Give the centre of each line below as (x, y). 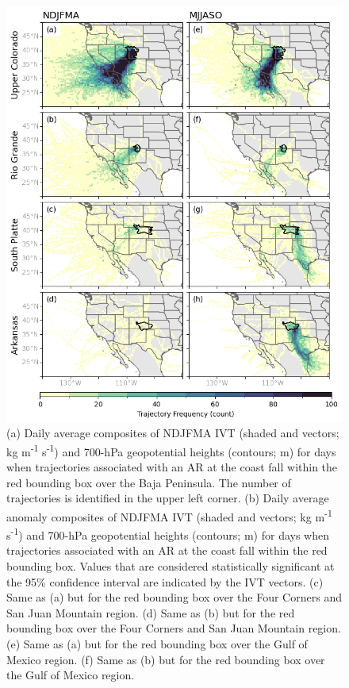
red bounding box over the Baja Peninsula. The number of (149, 482)
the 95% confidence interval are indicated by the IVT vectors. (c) (165, 581)
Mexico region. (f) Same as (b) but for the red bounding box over (166, 659)
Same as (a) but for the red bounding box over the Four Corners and (174, 597)
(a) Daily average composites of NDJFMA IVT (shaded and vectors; (173, 433)
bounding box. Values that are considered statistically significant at (171, 566)
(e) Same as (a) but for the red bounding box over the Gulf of (157, 644)
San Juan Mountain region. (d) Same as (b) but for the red (151, 612)
